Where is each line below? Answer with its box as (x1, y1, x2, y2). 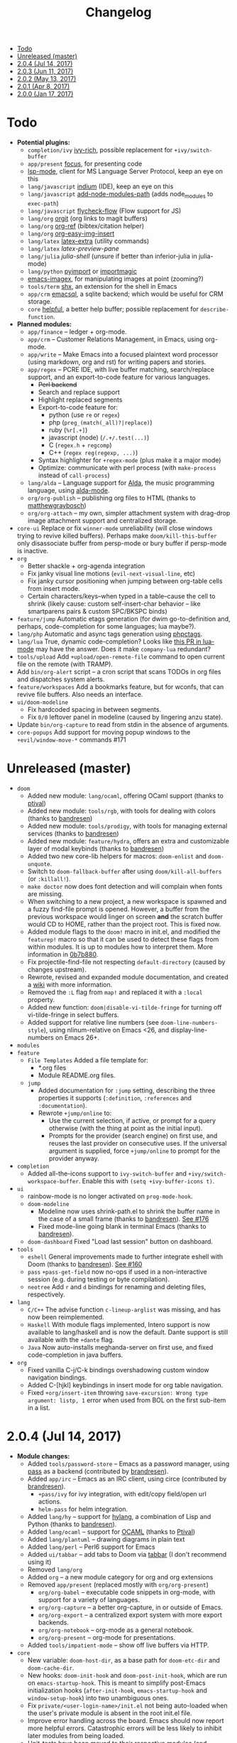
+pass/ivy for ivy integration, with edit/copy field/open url (38, 1489, 206, 1498)
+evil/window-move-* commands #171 (16, 735, 126, 744)
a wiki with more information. (27, 980, 113, 988)
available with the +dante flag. (27, 1335, 115, 1344)
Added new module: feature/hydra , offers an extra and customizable (27, 836, 230, 845)
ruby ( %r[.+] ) (48, 425, 88, 434)
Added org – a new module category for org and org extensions (27, 1572, 214, 1581)
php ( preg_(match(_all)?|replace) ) (48, 417, 153, 427)
